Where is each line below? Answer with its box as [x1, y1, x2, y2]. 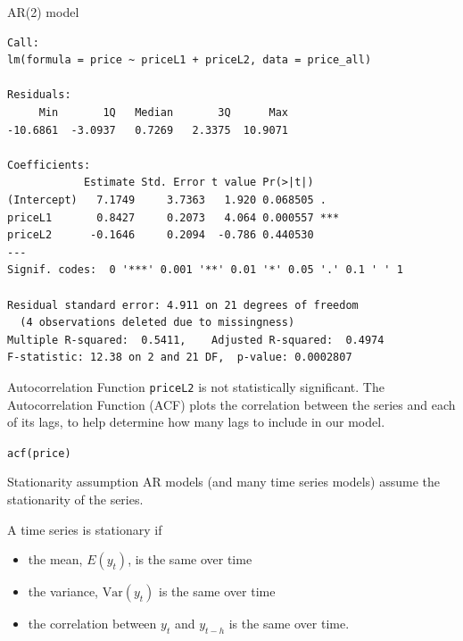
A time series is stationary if [7, 520, 162, 538]
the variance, [28, 582, 99, 601]
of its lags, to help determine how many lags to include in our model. [7, 412, 385, 431]
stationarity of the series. [7, 489, 144, 508]
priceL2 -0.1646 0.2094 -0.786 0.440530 [7, 229, 314, 242]
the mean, [28, 550, 83, 569]
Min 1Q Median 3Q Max [38, 105, 288, 119]
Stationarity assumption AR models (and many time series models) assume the [7, 472, 441, 491]
